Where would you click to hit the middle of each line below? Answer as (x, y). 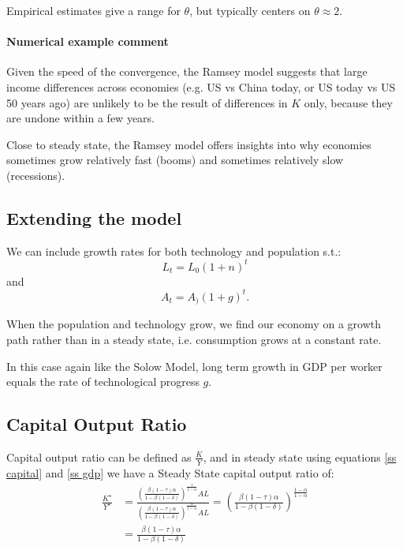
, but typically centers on (250, 10)
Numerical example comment (88, 41)
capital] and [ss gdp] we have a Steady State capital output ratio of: (170, 472)
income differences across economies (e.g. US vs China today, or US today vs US (201, 86)
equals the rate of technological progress (103, 382)
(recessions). (36, 175)
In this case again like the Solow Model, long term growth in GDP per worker (194, 366)
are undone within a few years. (80, 118)
